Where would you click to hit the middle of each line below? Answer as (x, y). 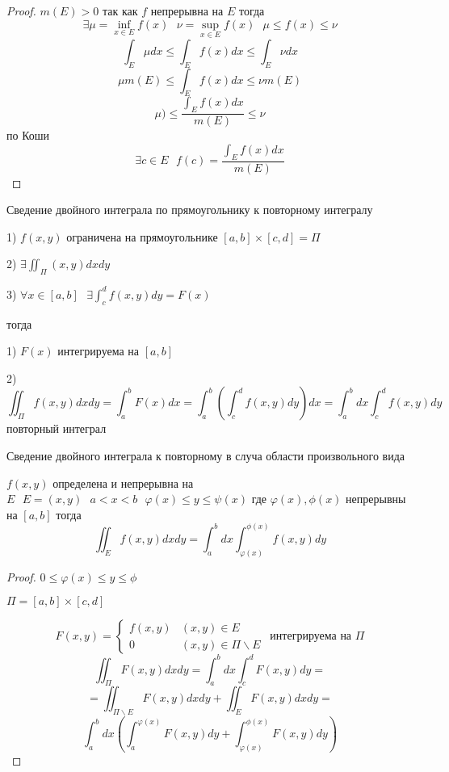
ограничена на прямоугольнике (142, 236)
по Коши (28, 135)
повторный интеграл (57, 428)
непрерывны (376, 499)
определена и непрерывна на (123, 483)
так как (120, 10)
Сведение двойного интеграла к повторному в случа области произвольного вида (206, 455)
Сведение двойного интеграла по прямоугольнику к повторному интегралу (190, 210)
